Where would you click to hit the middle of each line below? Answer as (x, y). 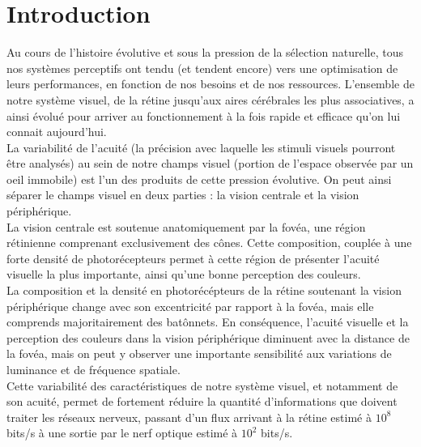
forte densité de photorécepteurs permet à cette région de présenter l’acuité (193, 258)
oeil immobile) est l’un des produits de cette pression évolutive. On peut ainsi (199, 179)
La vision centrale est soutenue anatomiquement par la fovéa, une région (186, 226)
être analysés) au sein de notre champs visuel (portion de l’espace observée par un (210, 163)
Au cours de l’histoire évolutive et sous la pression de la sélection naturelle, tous (205, 52)
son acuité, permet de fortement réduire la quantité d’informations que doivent (202, 401)
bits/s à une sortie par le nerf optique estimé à (122, 433)
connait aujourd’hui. (57, 132)
